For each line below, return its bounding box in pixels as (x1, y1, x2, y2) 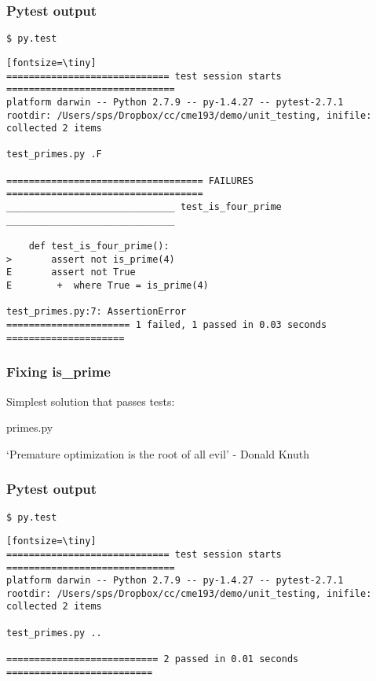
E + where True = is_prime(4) (6, 280, 209, 292)
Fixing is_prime (6, 362, 111, 381)
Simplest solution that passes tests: (6, 392, 175, 409)
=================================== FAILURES (6, 175, 254, 186)
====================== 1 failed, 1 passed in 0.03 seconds (6, 319, 327, 330)
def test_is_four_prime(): (28, 241, 170, 252)
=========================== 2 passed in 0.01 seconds (6, 653, 299, 665)
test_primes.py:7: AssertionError (6, 306, 187, 318)
